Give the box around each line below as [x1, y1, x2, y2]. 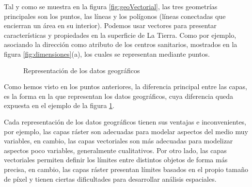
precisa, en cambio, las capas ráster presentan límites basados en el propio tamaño [4, 164, 248, 174]
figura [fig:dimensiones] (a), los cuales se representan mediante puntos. [4, 48, 210, 59]
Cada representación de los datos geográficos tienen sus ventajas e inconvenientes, [4, 116, 247, 126]
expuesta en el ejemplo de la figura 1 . [4, 100, 115, 110]
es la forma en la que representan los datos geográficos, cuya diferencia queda [4, 91, 234, 101]
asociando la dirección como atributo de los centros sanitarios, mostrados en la [4, 39, 237, 49]
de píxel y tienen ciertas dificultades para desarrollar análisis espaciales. [4, 173, 217, 184]
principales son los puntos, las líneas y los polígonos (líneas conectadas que [4, 11, 226, 21]
